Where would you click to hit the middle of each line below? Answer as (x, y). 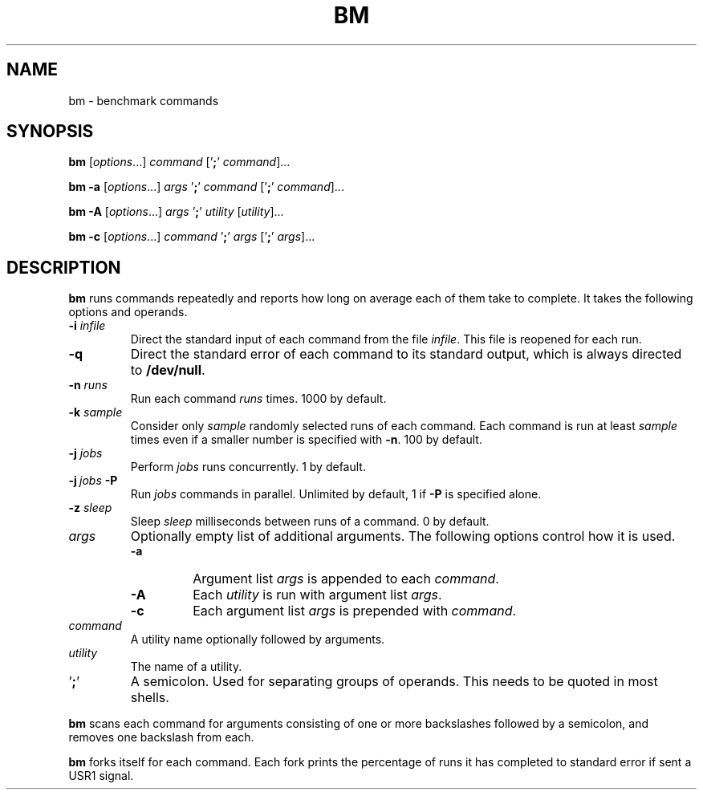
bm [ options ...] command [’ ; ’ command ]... (179, 162)
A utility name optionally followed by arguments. (258, 640)
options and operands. (128, 312)
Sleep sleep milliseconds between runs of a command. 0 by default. (310, 522)
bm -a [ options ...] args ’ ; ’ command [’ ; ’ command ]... (206, 187)
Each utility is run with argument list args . (317, 595)
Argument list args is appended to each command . (346, 579)
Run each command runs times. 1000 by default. (258, 399)
